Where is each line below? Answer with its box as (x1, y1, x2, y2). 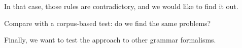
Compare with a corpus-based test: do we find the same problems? (4, 17, 211, 28)
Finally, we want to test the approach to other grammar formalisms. (4, 34, 216, 45)
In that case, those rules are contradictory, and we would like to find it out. (4, 1, 238, 11)
